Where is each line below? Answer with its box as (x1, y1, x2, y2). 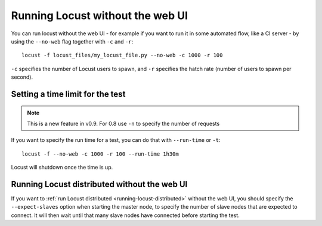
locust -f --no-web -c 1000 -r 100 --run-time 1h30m (21, 150, 179, 157)
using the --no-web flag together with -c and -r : (11, 38, 134, 45)
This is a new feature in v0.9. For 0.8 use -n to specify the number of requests (27, 120, 220, 127)
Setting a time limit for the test (11, 89, 126, 99)
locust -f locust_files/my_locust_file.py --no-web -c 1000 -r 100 (21, 52, 223, 59)
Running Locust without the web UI (11, 9, 188, 22)
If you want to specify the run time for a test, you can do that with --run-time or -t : (11, 137, 221, 144)
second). (11, 73, 33, 81)
